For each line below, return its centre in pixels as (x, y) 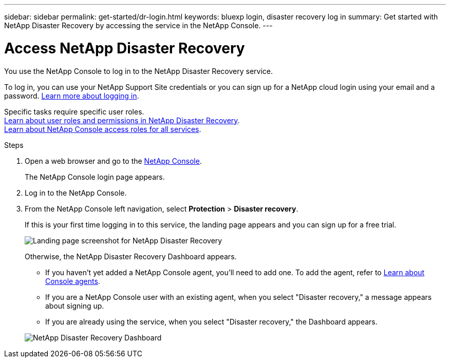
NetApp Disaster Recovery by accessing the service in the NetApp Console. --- (138, 25)
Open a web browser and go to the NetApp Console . (113, 161)
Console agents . (73, 281)
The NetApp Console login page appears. (95, 177)
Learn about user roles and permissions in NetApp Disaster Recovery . (122, 120)
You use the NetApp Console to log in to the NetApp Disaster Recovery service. (138, 71)
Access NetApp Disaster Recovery (125, 48)
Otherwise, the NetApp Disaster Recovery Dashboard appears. (131, 256)
